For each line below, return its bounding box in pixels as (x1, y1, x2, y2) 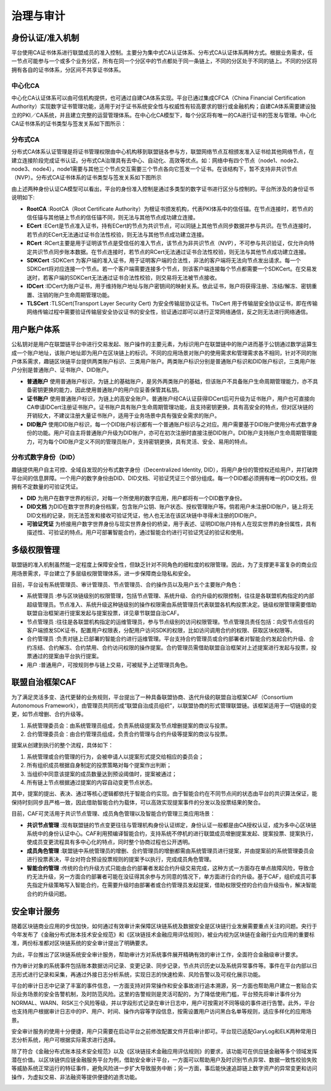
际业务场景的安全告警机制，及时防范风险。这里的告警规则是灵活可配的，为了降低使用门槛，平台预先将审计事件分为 (11, 990, 302, 998)
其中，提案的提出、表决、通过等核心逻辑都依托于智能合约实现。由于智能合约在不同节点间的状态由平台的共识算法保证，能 (11, 790, 318, 797)
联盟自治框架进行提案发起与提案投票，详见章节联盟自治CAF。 (26, 609, 183, 617)
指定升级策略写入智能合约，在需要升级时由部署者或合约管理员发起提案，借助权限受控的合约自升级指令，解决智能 (31, 881, 317, 889)
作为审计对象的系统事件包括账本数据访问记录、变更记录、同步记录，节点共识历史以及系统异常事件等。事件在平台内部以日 (11, 962, 318, 969)
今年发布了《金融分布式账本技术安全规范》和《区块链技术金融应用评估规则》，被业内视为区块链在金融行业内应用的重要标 (11, 931, 315, 939)
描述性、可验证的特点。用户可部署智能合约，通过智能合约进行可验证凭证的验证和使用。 (26, 529, 247, 536)
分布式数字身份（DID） (11, 453, 79, 462)
